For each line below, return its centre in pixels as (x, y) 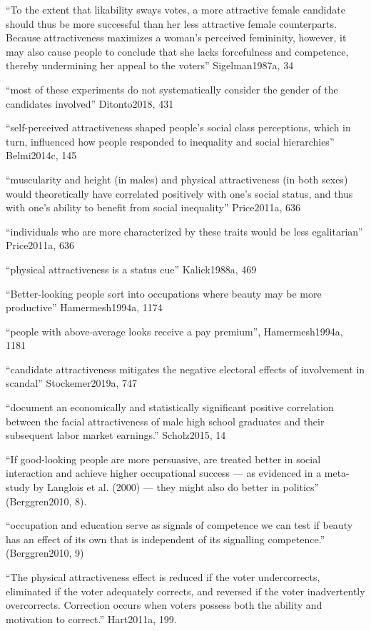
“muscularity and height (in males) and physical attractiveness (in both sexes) (177, 179)
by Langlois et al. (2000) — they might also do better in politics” (176, 487)
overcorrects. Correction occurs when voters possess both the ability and (164, 605)
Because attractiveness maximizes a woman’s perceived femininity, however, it (176, 37)
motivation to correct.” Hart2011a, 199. (91, 619)
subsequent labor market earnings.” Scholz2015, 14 (116, 435)
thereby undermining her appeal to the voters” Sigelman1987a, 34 (150, 65)
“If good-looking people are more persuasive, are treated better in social (163, 459)
